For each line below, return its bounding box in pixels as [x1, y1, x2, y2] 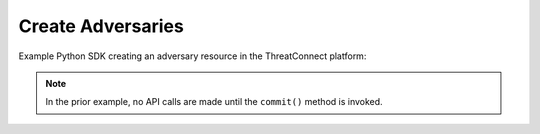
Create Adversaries [18, 15, 184, 37]
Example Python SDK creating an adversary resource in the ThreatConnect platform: [18, 50, 367, 62]
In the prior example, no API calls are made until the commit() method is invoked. [45, 96, 384, 108]
